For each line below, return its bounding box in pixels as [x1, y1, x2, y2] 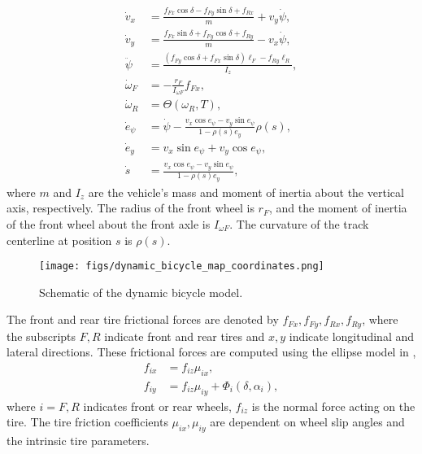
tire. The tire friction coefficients [7, 413, 168, 430]
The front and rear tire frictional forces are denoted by [7, 311, 279, 328]
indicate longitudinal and [289, 327, 415, 344]
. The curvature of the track [229, 215, 369, 232]
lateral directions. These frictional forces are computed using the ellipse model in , [7, 343, 416, 360]
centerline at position [7, 231, 112, 248]
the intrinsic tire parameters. [7, 432, 150, 449]
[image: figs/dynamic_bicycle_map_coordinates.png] [39, 260, 324, 273]
